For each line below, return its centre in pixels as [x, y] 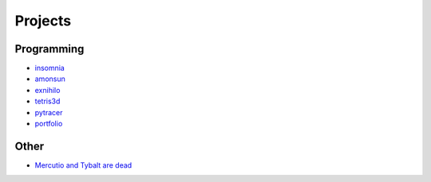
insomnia [50, 68]
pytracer [49, 112]
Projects [43, 21]
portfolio [49, 124]
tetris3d [47, 101]
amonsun [50, 79]
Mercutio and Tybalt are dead [83, 165]
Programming [49, 49]
